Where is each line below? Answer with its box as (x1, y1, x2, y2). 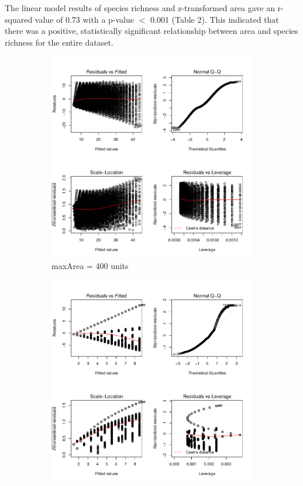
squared (5, 13, 33, 25)
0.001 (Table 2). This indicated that (150, 13, 279, 25)
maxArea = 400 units (51, 259, 129, 271)
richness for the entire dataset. (5, 36, 113, 48)
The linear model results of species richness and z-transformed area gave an (5, 2, 275, 13)
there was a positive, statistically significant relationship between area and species (5, 25, 298, 37)
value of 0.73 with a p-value (35, 13, 135, 25)
